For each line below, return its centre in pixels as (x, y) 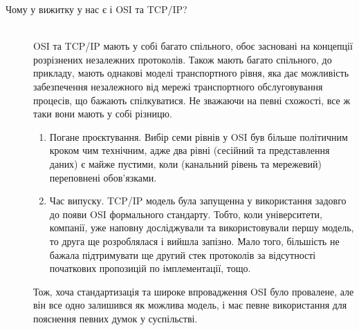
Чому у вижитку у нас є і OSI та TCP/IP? (96, 9)
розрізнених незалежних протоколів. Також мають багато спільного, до (183, 59)
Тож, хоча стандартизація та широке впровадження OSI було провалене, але (194, 291)
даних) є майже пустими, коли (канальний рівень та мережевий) (185, 163)
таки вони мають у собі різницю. (103, 114)
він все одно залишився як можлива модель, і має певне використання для (190, 305)
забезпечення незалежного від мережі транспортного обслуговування (178, 86)
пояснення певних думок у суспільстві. (116, 318)
